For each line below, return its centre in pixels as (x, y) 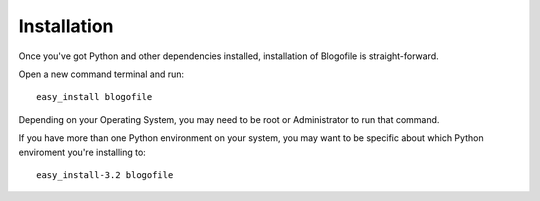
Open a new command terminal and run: (101, 74)
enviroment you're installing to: (82, 152)
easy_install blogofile (94, 97)
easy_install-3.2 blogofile (105, 174)
